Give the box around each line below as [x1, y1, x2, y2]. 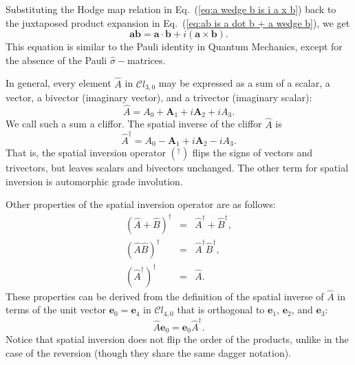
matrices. [127, 52, 166, 67]
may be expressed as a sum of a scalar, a [158, 76, 330, 90]
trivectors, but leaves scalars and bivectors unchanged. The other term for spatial [6, 160, 349, 175]
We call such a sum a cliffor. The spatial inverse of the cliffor [6, 116, 262, 131]
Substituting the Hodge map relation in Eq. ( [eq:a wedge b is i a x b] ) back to [6, 2, 336, 16]
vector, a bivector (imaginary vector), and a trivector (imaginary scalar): [6, 90, 312, 105]
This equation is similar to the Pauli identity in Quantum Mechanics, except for [6, 39, 343, 54]
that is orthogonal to [177, 302, 265, 317]
